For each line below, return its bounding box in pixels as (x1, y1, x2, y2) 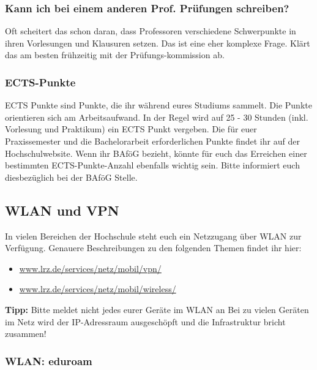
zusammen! (5, 327, 47, 340)
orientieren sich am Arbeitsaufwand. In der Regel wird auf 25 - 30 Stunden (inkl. (5, 110, 308, 123)
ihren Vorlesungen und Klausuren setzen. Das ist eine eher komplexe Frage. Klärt (5, 36, 310, 49)
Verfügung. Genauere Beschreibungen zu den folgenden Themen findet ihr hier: (5, 241, 302, 254)
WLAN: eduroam (5, 353, 92, 368)
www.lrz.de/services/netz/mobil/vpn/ (19, 262, 162, 274)
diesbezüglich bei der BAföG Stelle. (5, 170, 138, 183)
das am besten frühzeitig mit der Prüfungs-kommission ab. (5, 48, 225, 61)
